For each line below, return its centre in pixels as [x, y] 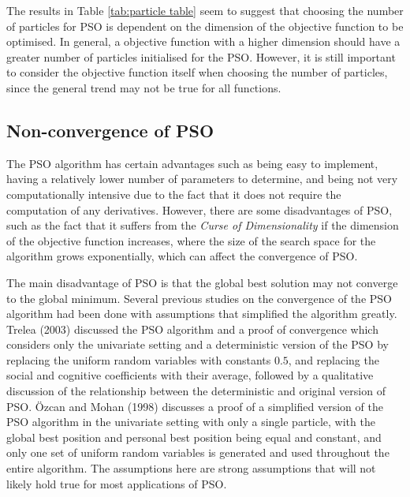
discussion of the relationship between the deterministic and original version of [196, 391]
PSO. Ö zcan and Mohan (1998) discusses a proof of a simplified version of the [195, 406]
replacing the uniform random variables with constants [139, 359]
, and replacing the [334, 359]
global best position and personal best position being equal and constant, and [194, 437]
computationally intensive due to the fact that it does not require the [174, 194]
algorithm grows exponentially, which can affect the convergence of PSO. [182, 256]
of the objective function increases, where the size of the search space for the [191, 240]
